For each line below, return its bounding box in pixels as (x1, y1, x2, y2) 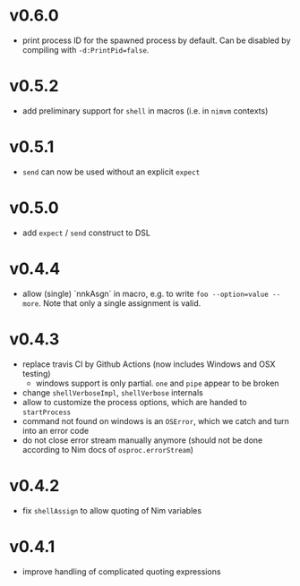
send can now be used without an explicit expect (21, 166, 201, 177)
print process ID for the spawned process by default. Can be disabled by (21, 35, 291, 46)
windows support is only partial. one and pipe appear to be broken (35, 378, 279, 388)
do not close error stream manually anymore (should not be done (21, 435, 263, 446)
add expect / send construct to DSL (21, 227, 150, 238)
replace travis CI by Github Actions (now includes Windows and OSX (21, 359, 276, 369)
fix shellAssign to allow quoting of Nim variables (21, 505, 202, 515)
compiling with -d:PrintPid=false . (21, 44, 150, 55)
